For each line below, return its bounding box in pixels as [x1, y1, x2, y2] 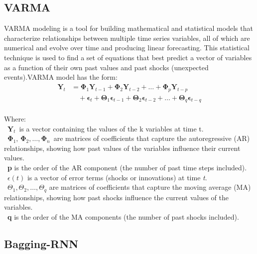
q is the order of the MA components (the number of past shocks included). [7, 211, 239, 222]
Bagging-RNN [4, 236, 79, 251]
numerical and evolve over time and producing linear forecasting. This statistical [4, 42, 250, 53]
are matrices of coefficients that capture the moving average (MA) [49, 182, 251, 192]
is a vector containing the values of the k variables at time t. [19, 123, 204, 133]
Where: [4, 114, 26, 124]
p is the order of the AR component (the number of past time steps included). [7, 162, 247, 172]
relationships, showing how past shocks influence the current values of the [4, 192, 229, 202]
